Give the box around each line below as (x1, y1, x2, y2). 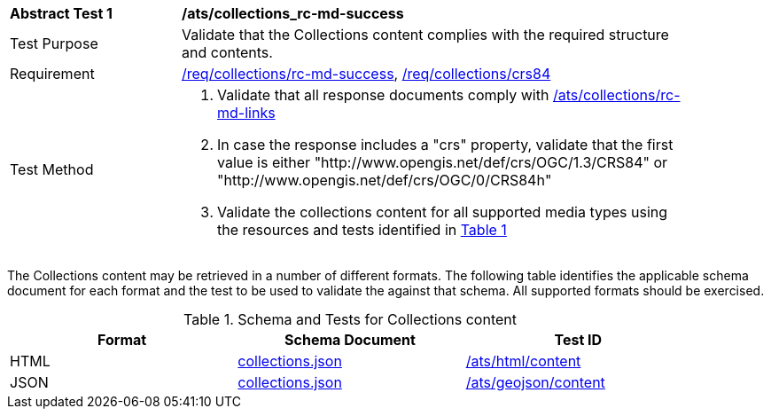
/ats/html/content (465, 352, 581, 370)
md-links (217, 104, 276, 122)
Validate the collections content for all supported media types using (217, 203, 668, 221)
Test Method (10, 161, 94, 178)
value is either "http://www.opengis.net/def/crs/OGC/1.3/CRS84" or (217, 153, 668, 171)
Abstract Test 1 (10, 4, 113, 22)
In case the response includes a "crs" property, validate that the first (217, 136, 674, 153)
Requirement (10, 65, 95, 82)
